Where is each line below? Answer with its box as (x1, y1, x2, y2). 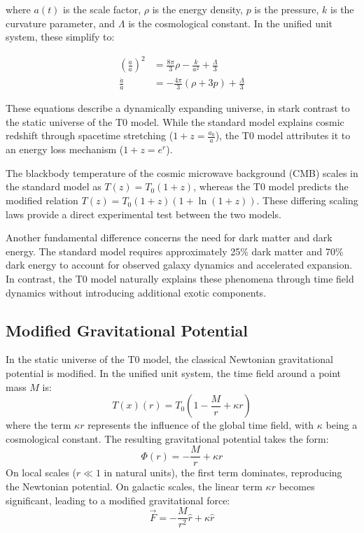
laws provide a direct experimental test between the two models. (6, 206, 281, 221)
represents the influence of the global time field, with (87, 418, 314, 432)
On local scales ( (6, 465, 76, 480)
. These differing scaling (256, 193, 358, 208)
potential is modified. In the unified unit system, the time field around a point (6, 366, 342, 380)
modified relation (6, 193, 78, 208)
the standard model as (6, 179, 101, 194)
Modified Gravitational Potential (6, 319, 248, 341)
